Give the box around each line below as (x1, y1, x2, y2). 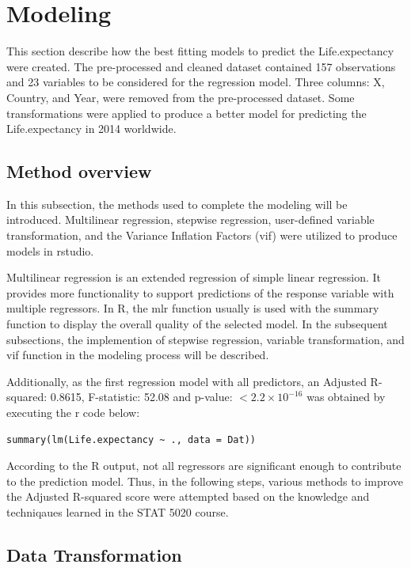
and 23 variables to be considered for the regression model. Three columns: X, (6, 74, 385, 90)
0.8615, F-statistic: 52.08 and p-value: (50, 388, 233, 405)
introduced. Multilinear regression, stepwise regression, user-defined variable (6, 211, 375, 228)
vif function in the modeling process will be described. (6, 346, 269, 363)
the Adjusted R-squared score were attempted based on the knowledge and (6, 488, 370, 505)
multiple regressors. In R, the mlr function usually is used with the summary (6, 300, 379, 316)
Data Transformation (6, 542, 182, 566)
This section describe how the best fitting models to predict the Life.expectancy (6, 43, 394, 59)
